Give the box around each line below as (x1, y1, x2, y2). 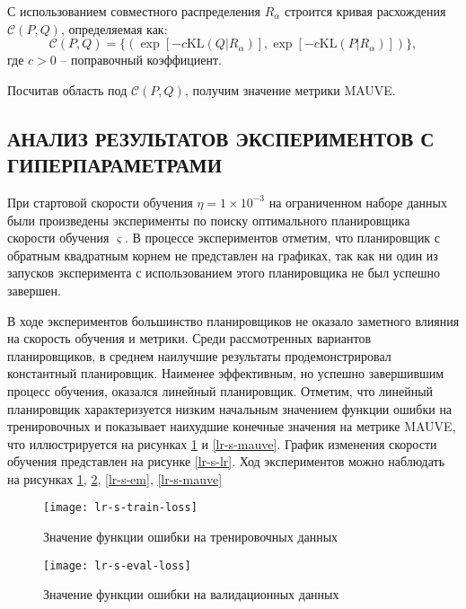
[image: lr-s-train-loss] (43, 501, 198, 515)
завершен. (7, 280, 61, 299)
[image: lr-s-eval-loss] (43, 559, 191, 572)
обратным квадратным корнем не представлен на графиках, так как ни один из (7, 245, 438, 264)
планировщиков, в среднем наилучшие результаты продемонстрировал (7, 346, 391, 365)
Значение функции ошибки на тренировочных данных (43, 527, 339, 546)
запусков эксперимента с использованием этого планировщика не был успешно (7, 263, 441, 282)
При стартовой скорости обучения (7, 192, 193, 211)
